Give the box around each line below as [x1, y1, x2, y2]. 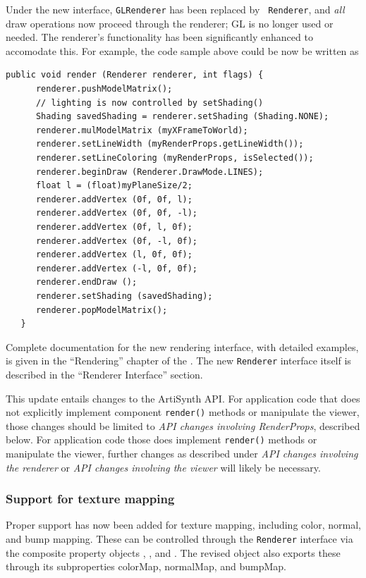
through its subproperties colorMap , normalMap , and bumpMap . [6, 559, 287, 574]
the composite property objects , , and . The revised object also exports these [6, 545, 341, 560]
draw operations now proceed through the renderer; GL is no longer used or [6, 16, 334, 30]
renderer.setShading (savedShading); [35, 290, 213, 301]
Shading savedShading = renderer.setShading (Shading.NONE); [35, 111, 329, 122]
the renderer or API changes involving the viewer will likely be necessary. [6, 460, 321, 474]
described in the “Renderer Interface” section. [6, 367, 203, 381]
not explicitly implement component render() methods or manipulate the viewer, [6, 405, 360, 419]
